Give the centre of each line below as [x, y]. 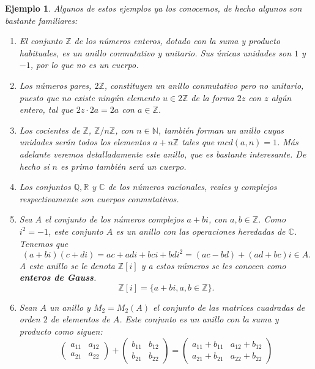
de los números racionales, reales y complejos [192, 187]
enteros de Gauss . [58, 277]
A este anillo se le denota [67, 265]
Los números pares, [55, 85]
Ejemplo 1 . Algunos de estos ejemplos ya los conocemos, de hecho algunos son [154, 8]
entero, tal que [46, 109]
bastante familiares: [41, 20]
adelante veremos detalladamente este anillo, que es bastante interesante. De [163, 154]
